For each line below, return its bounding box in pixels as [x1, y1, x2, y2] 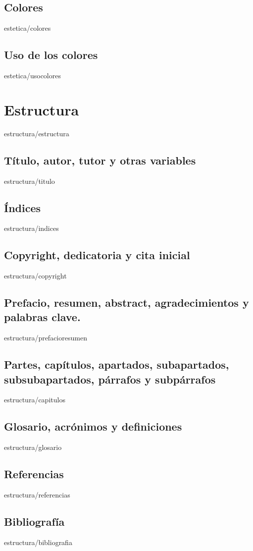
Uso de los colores [4, 47, 98, 62]
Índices [4, 200, 41, 215]
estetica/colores [4, 23, 51, 33]
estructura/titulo [4, 175, 55, 186]
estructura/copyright [4, 271, 67, 281]
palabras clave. [4, 309, 81, 325]
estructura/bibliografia [4, 537, 72, 547]
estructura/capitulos [4, 394, 65, 405]
